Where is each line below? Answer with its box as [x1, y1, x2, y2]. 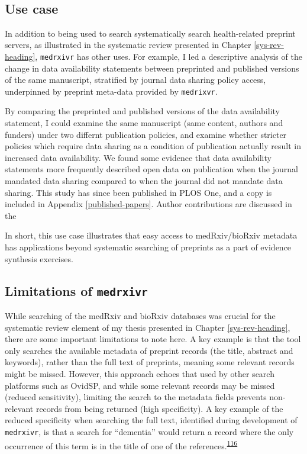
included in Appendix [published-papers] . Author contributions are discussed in [5, 198, 292, 210]
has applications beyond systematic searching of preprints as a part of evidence [5, 241, 292, 253]
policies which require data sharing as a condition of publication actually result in [5, 140, 302, 152]
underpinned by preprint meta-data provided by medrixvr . [5, 85, 218, 97]
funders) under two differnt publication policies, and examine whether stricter [5, 128, 287, 140]
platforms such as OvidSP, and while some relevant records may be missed [5, 379, 275, 391]
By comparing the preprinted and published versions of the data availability [5, 105, 280, 117]
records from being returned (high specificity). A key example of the [35, 402, 283, 414]
